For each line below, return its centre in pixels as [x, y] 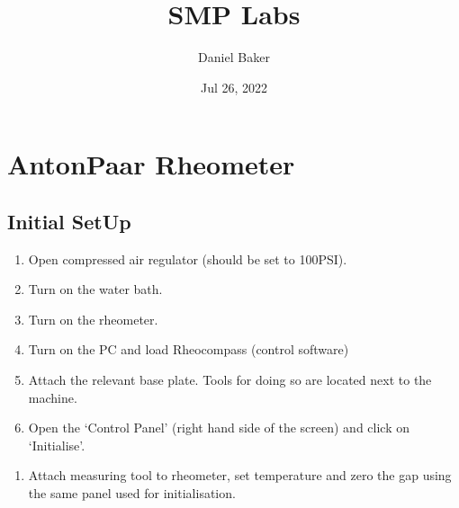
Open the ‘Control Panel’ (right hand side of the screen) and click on [219, 428]
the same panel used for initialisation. [132, 493]
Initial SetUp [69, 221]
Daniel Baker [234, 57]
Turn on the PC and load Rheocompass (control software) [189, 349]
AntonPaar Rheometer [151, 164]
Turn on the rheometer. [93, 319]
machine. [53, 397]
